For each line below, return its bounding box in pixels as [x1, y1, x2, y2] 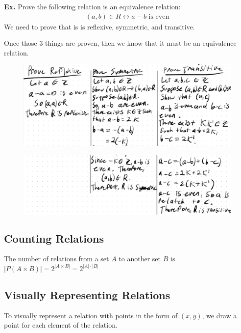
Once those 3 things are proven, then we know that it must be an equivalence [4, 38, 237, 48]
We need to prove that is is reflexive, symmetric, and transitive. [4, 21, 195, 31]
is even [148, 13, 169, 20]
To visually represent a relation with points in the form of [4, 310, 178, 320]
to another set [119, 253, 161, 264]
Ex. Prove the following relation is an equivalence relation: [4, 1, 181, 11]
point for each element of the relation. [4, 320, 118, 330]
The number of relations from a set [4, 253, 109, 264]
